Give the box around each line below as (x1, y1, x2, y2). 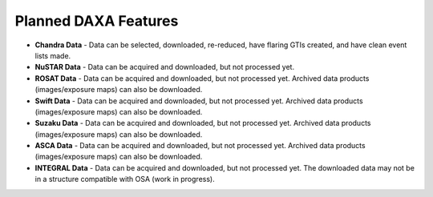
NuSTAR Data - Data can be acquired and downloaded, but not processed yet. (34, 62, 295, 72)
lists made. (34, 50, 71, 60)
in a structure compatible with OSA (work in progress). (34, 175, 216, 184)
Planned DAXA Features (14, 12, 179, 30)
